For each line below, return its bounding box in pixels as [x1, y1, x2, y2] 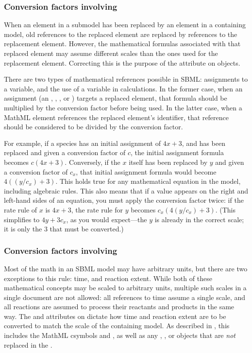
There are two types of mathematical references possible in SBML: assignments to [4, 74, 248, 84]
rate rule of [4, 204, 37, 214]
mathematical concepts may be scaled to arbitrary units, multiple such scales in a [4, 282, 247, 293]
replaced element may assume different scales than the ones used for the [4, 48, 218, 58]
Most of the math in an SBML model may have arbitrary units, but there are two [4, 263, 248, 273]
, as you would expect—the [66, 214, 147, 224]
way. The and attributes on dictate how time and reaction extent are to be [4, 311, 226, 321]
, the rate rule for [71, 204, 123, 214]
